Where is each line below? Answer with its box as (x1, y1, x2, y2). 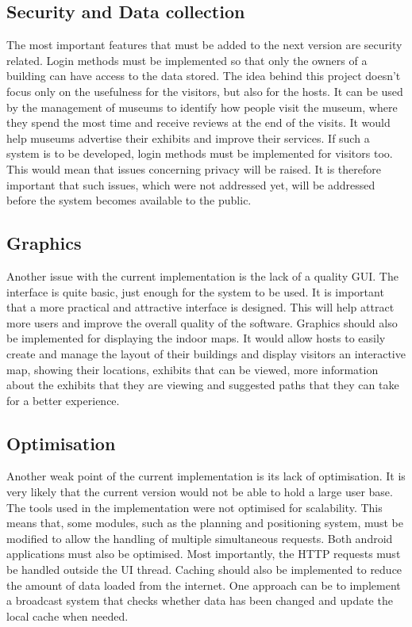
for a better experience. (6, 392, 120, 408)
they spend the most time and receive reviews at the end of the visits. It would (6, 114, 391, 131)
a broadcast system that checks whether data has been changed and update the (6, 592, 393, 609)
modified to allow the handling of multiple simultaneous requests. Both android (6, 530, 393, 546)
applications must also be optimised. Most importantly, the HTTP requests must (6, 545, 401, 562)
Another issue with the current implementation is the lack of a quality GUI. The (6, 267, 399, 284)
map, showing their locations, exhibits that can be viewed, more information (6, 361, 379, 377)
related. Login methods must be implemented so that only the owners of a (6, 52, 368, 68)
